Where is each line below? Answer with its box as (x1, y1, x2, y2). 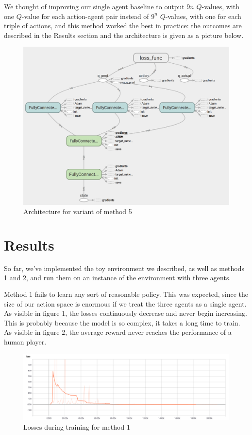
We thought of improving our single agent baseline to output (4, 1, 185, 11)
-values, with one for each (165, 11, 241, 21)
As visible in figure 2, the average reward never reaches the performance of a (4, 327, 232, 337)
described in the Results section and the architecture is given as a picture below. (4, 30, 244, 40)
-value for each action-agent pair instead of (21, 11, 149, 21)
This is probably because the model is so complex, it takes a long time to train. (4, 317, 240, 327)
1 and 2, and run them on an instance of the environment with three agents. (4, 272, 231, 283)
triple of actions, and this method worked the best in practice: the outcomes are (4, 20, 242, 31)
